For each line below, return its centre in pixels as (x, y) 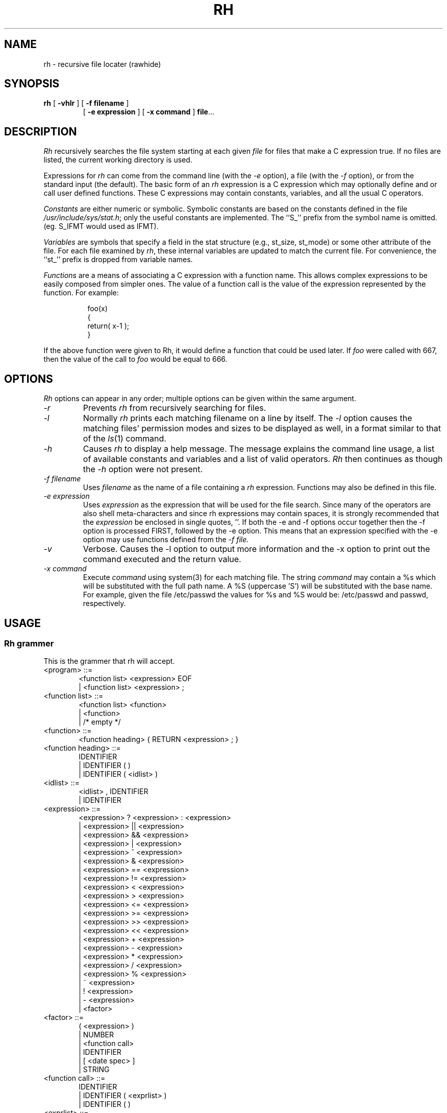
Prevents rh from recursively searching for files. (175, 408)
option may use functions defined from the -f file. (166, 540)
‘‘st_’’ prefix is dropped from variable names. (118, 260)
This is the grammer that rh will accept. (109, 661)
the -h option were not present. (143, 469)
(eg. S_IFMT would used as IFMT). (101, 226)
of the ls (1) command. (125, 439)
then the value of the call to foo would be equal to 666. (135, 359)
